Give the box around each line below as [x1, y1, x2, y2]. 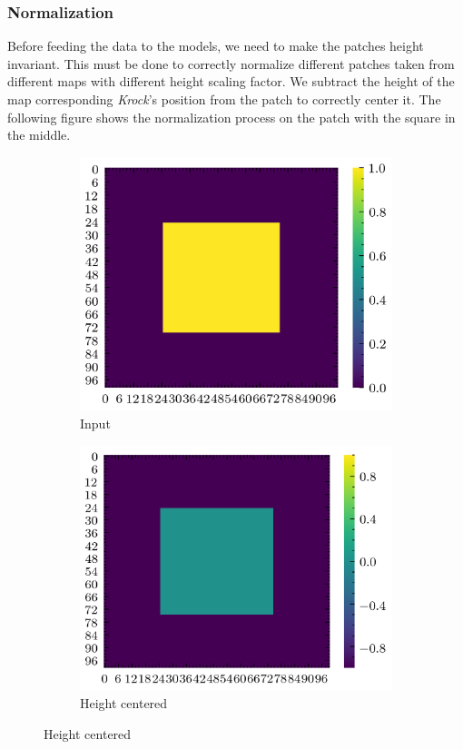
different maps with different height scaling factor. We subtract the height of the [7, 72, 455, 91]
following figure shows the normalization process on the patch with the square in [7, 107, 456, 126]
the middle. [7, 125, 71, 144]
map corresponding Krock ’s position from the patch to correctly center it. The [7, 90, 441, 108]
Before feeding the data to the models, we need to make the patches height [7, 36, 424, 55]
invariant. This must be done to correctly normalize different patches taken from [7, 54, 455, 73]
